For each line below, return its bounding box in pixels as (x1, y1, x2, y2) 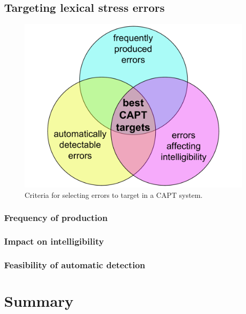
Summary (4, 290, 74, 311)
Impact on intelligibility (4, 235, 104, 248)
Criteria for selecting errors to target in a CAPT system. (25, 189, 203, 200)
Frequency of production (4, 211, 108, 224)
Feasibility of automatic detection (4, 258, 146, 271)
